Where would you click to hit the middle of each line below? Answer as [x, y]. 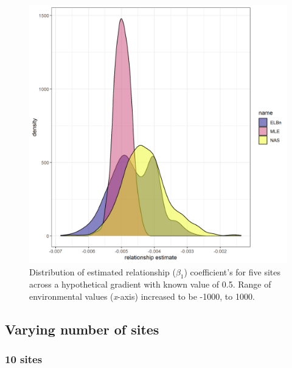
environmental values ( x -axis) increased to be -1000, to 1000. [142, 296]
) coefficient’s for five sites [232, 271]
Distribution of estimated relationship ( [103, 271]
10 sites [24, 359]
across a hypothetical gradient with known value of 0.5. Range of [150, 284]
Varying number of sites [82, 329]
